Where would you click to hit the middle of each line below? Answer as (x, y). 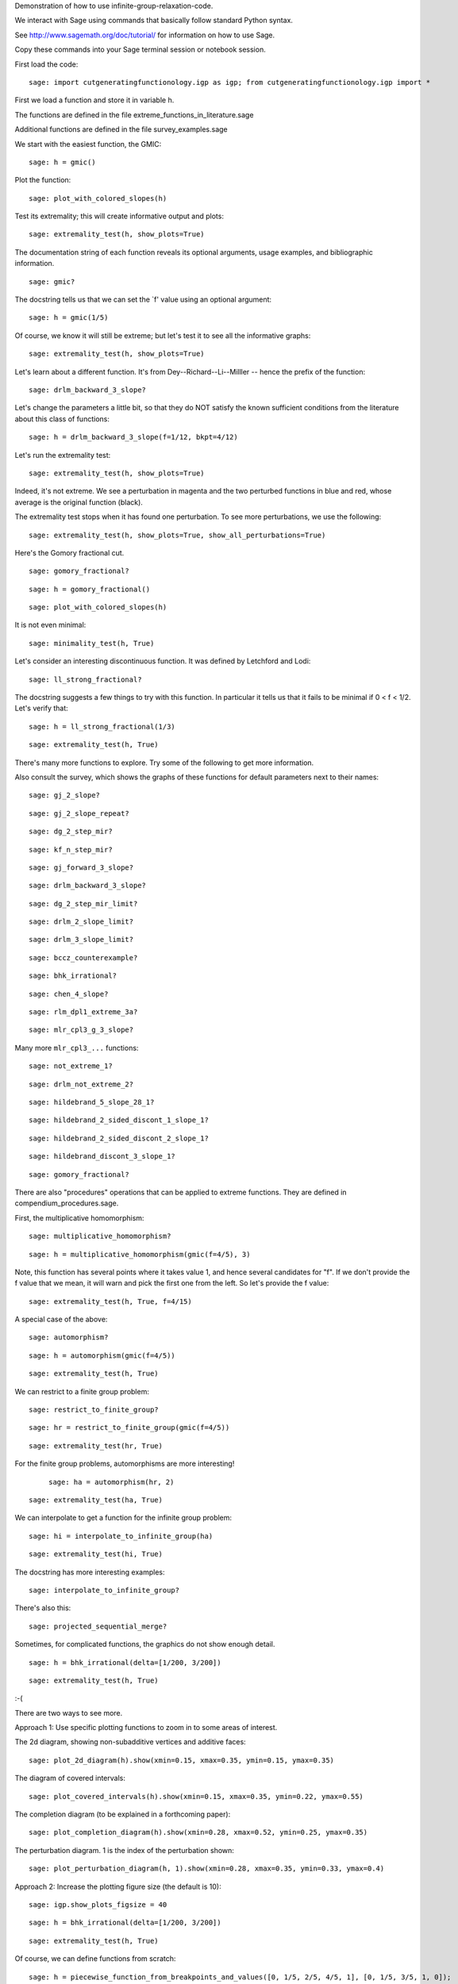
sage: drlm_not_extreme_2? (81, 1084)
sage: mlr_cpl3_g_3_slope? (81, 1030)
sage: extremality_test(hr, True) (96, 1446)
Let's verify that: (42, 708)
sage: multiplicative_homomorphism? (100, 1236)
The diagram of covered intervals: (70, 1778)
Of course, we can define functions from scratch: (95, 1959)
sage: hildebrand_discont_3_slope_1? (102, 1156)
